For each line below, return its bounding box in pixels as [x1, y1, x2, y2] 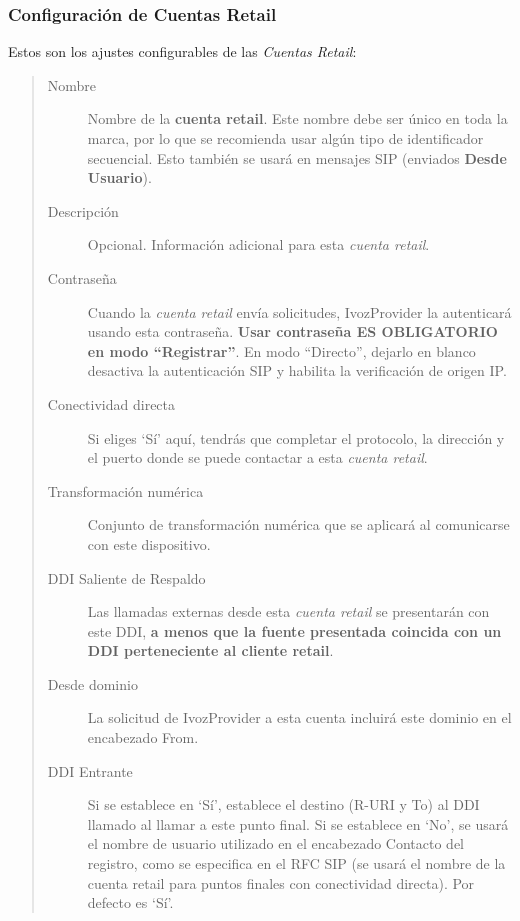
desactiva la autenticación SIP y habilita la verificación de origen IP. [87, 360, 507, 381]
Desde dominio [47, 673, 138, 694]
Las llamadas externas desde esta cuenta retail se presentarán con [87, 601, 490, 622]
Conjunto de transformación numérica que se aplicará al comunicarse [87, 514, 510, 535]
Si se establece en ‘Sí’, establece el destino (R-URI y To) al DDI [87, 794, 480, 815]
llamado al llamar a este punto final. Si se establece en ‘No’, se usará [87, 813, 509, 834]
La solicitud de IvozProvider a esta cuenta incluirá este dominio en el [87, 707, 512, 728]
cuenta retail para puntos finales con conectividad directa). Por [87, 872, 475, 893]
